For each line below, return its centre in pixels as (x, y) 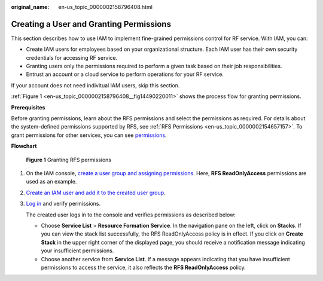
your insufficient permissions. (77, 251)
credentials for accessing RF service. (72, 57)
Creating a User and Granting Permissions (91, 24)
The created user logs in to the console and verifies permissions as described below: (131, 215)
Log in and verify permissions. (63, 204)
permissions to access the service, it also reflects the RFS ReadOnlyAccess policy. (144, 267)
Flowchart (24, 146)
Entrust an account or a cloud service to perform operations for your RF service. (125, 74)
